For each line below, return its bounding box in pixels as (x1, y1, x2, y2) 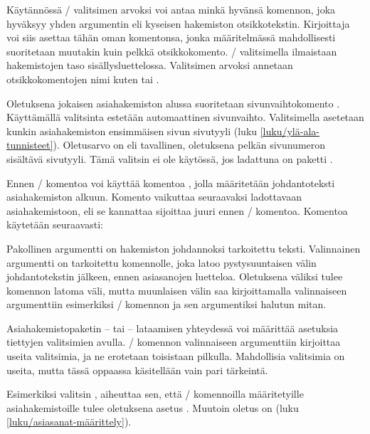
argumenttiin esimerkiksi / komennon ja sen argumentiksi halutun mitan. (6, 297, 327, 312)
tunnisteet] (6, 137, 53, 152)
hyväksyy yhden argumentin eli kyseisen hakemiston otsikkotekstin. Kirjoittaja (6, 16, 350, 31)
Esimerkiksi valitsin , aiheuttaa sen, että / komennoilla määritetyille (6, 386, 304, 401)
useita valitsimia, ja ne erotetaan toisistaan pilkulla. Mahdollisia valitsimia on (6, 349, 345, 364)
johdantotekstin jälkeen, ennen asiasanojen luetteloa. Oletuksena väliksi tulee (6, 269, 343, 284)
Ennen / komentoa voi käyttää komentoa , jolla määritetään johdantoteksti (6, 175, 335, 190)
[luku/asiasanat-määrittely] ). (6, 414, 132, 429)
